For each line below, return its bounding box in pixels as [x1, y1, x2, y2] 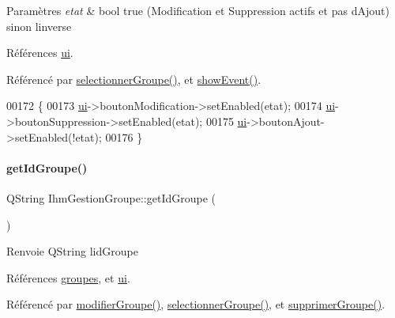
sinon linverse [6, 17, 72, 34]
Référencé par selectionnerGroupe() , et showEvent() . [6, 70, 261, 87]
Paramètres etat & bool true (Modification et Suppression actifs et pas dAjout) [6, 2, 389, 18]
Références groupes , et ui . [6, 269, 130, 286]
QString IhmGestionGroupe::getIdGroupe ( [6, 189, 216, 206]
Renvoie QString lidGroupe [6, 243, 138, 259]
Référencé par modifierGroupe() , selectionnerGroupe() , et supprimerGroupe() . [6, 296, 386, 312]
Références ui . [6, 44, 73, 61]
